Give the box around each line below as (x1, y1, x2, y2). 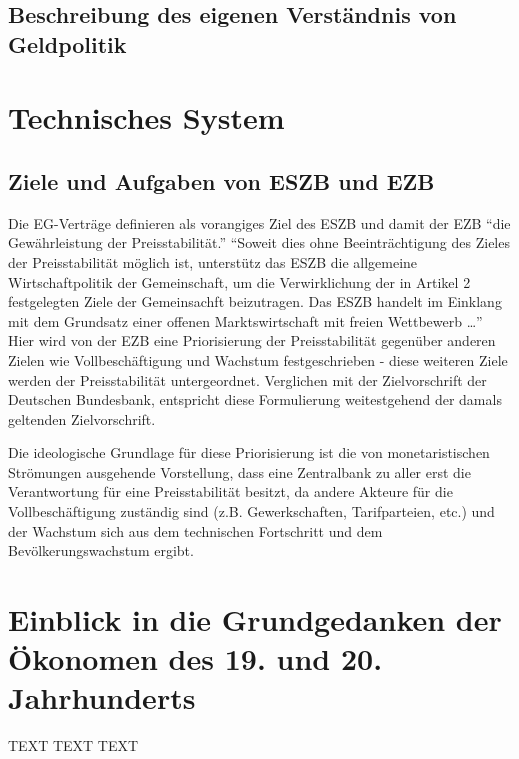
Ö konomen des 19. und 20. (8, 638, 383, 679)
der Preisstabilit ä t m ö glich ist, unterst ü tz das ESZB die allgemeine (8, 251, 418, 272)
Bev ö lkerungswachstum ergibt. (8, 540, 194, 561)
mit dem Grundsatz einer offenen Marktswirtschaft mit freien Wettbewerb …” (8, 310, 483, 331)
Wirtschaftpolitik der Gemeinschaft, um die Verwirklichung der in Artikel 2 (8, 271, 471, 292)
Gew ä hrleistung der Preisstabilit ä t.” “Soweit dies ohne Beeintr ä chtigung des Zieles (8, 232, 510, 253)
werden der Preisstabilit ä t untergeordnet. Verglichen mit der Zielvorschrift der (8, 369, 487, 390)
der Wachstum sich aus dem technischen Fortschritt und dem (8, 520, 383, 541)
